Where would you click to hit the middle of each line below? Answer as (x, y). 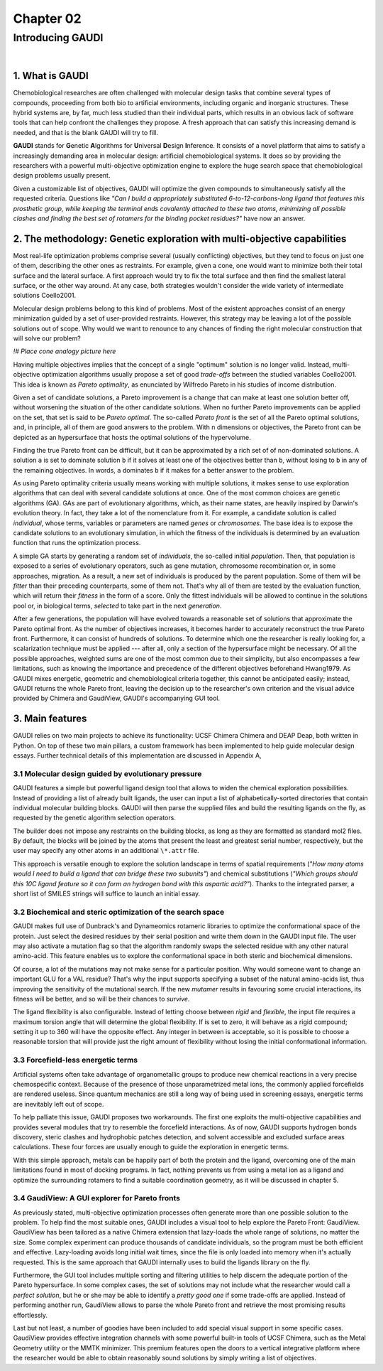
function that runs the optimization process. (77, 543)
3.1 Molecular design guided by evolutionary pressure (107, 773)
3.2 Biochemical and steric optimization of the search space (119, 912)
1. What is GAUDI (51, 76)
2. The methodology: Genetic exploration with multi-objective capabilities (180, 238)
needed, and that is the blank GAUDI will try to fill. (86, 132)
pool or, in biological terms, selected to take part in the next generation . (117, 606)
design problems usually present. (62, 176)
